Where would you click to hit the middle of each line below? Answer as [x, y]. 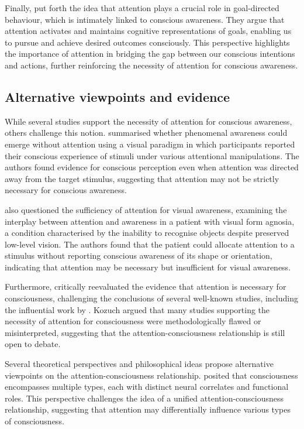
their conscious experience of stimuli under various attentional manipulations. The [152, 155]
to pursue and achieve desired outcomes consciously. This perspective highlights [147, 42]
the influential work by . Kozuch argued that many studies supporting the [137, 309]
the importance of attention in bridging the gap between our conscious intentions [150, 54]
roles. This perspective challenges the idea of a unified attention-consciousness [144, 398]
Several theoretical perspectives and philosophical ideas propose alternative [139, 364]
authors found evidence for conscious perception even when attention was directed [152, 167]
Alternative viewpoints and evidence [118, 96]
